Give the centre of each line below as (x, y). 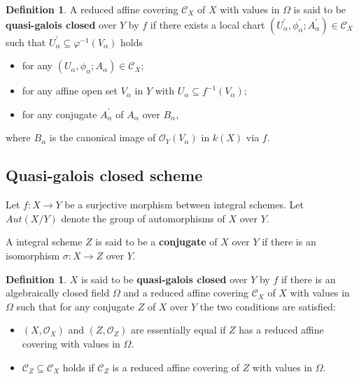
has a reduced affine (281, 330)
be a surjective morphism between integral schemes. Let (184, 205)
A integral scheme (44, 242)
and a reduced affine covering (186, 293)
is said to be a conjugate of (156, 242)
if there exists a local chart (207, 24)
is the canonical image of (103, 137)
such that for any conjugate (75, 306)
